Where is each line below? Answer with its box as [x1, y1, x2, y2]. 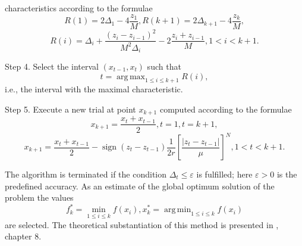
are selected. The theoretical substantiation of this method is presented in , [5, 218, 279, 231]
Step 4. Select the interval [5, 60, 99, 73]
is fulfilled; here [196, 168, 253, 180]
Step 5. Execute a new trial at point [5, 103, 136, 115]
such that [147, 60, 181, 73]
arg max [117, 72, 145, 81]
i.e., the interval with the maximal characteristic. [5, 83, 183, 95]
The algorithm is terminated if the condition [5, 168, 167, 180]
